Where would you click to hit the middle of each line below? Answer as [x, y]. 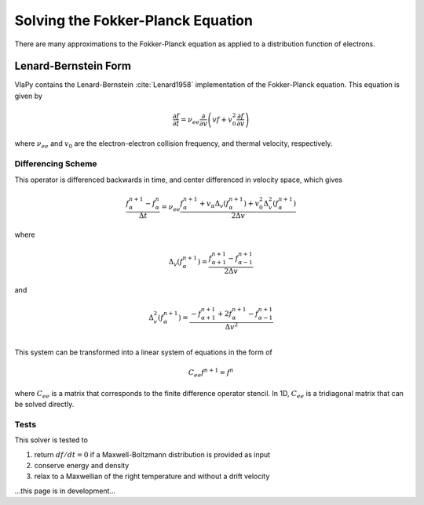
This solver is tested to [51, 440]
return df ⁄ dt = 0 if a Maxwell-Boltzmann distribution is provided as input [152, 454]
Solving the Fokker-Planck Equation [133, 20]
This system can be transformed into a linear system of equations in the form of [143, 352]
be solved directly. [44, 405]
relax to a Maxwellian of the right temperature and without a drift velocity [152, 476]
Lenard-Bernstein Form [73, 66]
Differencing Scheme [56, 164]
